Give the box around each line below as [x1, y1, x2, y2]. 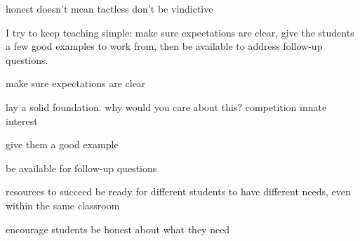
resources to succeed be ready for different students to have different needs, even [6, 184, 351, 199]
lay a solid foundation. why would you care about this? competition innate [6, 99, 327, 114]
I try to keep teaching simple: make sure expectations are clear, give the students [6, 25, 354, 39]
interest [6, 113, 38, 128]
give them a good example [6, 137, 119, 152]
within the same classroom [6, 197, 120, 212]
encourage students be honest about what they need [6, 221, 230, 236]
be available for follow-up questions [6, 160, 157, 175]
